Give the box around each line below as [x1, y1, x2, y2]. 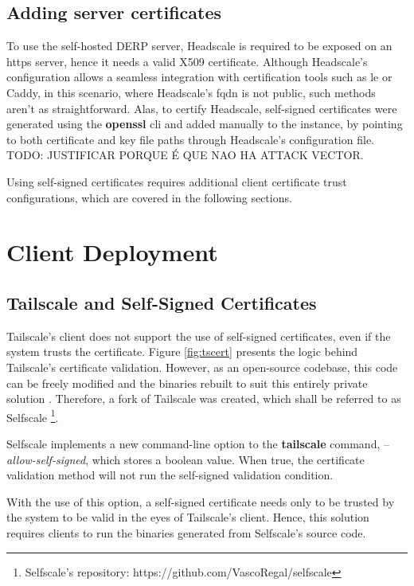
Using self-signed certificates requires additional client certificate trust [6, 173, 347, 189]
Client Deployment [6, 236, 218, 268]
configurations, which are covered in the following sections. [6, 189, 292, 205]
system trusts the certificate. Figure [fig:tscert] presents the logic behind [6, 343, 358, 360]
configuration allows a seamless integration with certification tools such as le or [6, 68, 393, 85]
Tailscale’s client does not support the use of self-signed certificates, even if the [6, 327, 391, 344]
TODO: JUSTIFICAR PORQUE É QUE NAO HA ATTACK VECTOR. [6, 146, 364, 163]
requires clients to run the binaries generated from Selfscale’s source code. [6, 524, 366, 541]
